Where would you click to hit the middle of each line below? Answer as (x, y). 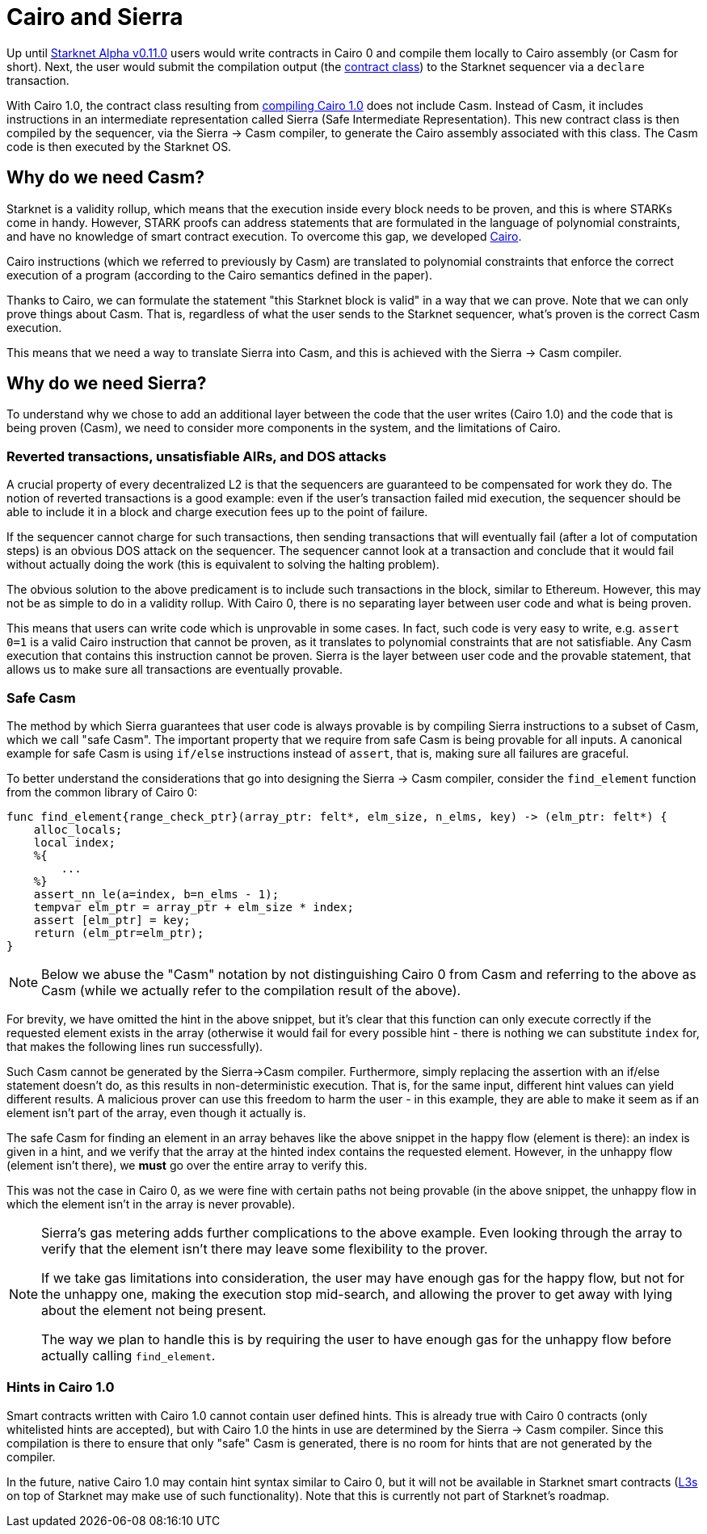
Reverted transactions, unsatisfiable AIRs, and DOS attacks (197, 456)
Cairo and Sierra (95, 17)
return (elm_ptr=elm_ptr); (119, 933)
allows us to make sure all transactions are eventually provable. (175, 670)
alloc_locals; (78, 829)
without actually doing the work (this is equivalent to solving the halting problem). (223, 565)
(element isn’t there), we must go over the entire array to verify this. (187, 1165)
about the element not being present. (154, 1310)
